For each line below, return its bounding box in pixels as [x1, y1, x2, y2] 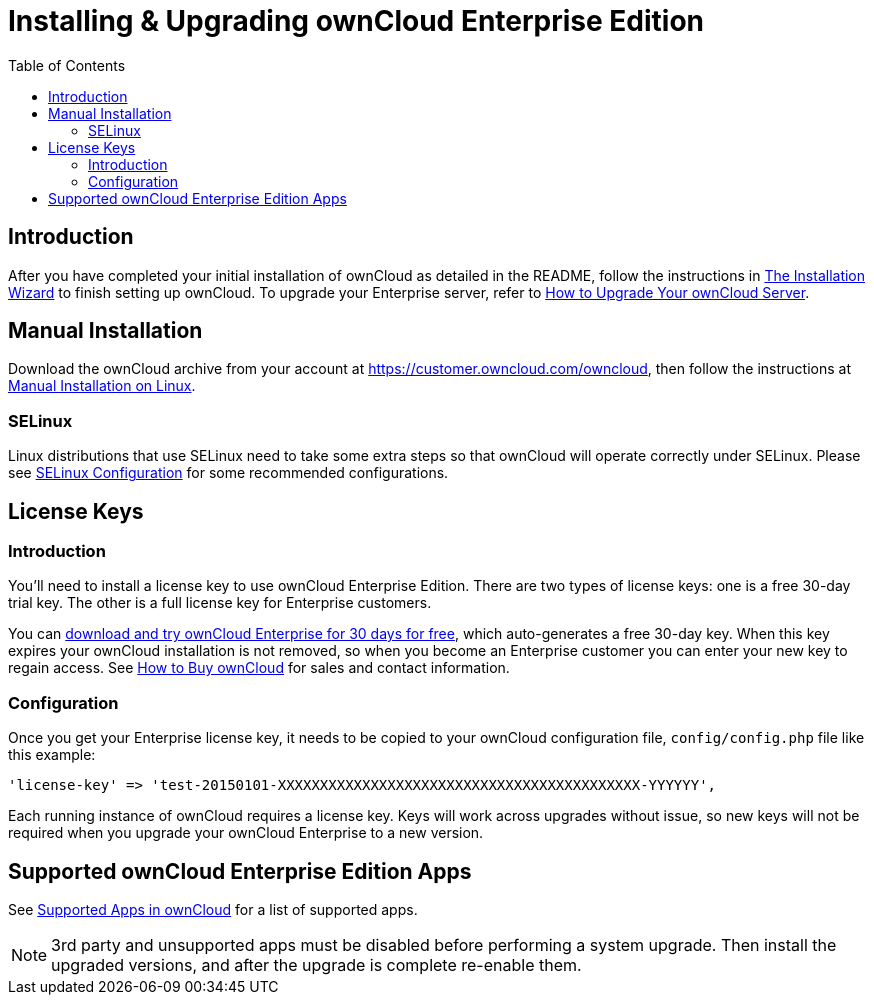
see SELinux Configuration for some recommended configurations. [8, 464, 449, 482]
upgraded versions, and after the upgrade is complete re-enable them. [51, 955, 582, 975]
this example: [8, 746, 96, 764]
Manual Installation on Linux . [8, 377, 196, 395]
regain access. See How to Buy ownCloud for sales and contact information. [8, 659, 510, 677]
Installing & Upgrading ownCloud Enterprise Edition [8, 4, 705, 38]
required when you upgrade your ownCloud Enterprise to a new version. [8, 824, 484, 842]
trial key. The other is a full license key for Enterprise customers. [8, 594, 432, 612]
